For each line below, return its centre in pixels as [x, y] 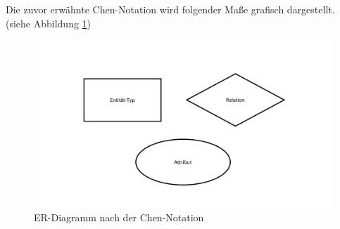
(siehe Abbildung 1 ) [49, 23]
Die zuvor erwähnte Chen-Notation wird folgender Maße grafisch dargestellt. [170, 9]
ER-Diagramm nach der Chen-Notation [119, 217]
